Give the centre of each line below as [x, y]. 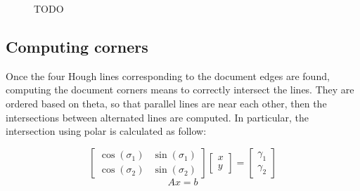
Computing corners [77, 46]
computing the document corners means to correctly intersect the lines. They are [180, 90]
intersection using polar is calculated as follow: [106, 131]
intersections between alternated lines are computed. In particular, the [157, 117]
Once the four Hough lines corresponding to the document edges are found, [168, 75]
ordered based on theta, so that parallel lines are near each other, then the [166, 103]
